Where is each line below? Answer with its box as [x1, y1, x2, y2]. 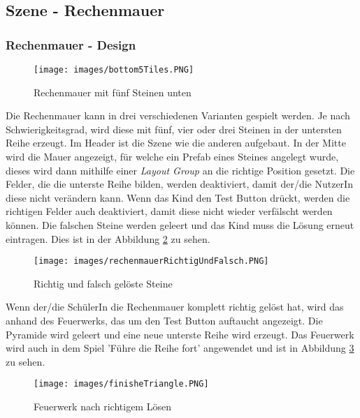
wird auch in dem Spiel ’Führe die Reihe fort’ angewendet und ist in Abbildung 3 [6, 341, 354, 355]
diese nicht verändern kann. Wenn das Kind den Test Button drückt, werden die [6, 190, 350, 204]
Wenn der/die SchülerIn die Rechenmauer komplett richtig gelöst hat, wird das [6, 299, 344, 314]
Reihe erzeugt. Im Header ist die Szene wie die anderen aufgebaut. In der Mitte [6, 135, 346, 150]
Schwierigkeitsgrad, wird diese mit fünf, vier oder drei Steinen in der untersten [6, 121, 342, 136]
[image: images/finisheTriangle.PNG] [34, 379, 209, 389]
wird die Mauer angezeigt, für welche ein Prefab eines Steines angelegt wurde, [6, 149, 339, 164]
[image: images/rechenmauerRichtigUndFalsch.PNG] [34, 256, 269, 267]
